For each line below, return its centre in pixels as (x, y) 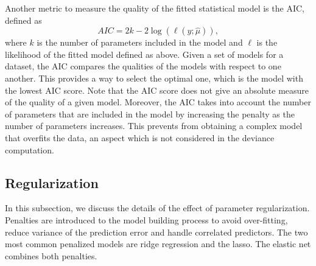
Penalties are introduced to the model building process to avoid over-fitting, (146, 219)
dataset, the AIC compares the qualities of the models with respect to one (143, 66)
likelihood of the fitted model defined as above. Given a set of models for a (144, 54)
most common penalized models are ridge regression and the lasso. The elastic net (158, 244)
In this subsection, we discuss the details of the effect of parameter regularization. (157, 208)
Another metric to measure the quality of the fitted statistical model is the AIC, (155, 8)
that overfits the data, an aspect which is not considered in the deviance (140, 137)
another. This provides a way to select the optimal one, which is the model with (154, 78)
